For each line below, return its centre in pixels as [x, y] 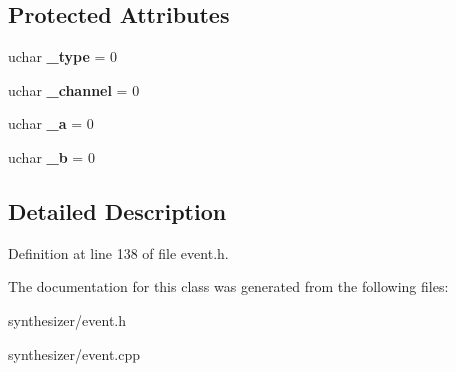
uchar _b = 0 [51, 156]
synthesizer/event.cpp [74, 353]
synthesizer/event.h [67, 319]
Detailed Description [117, 210]
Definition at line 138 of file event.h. [118, 252]
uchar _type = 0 [63, 56]
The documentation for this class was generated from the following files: [228, 286]
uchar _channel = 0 [74, 89]
